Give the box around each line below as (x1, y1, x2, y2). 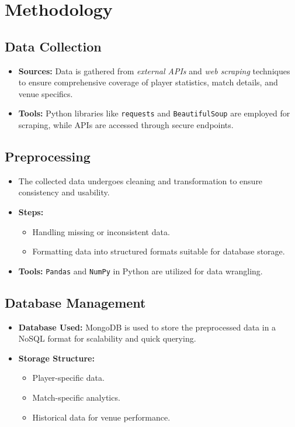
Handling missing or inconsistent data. (32, 225, 170, 237)
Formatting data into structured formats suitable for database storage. (32, 245, 285, 257)
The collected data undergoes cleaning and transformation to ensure (18, 174, 263, 187)
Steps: (18, 206, 44, 218)
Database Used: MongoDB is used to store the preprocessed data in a (18, 321, 276, 333)
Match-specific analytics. (32, 391, 120, 404)
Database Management (5, 293, 146, 311)
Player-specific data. (32, 371, 105, 384)
